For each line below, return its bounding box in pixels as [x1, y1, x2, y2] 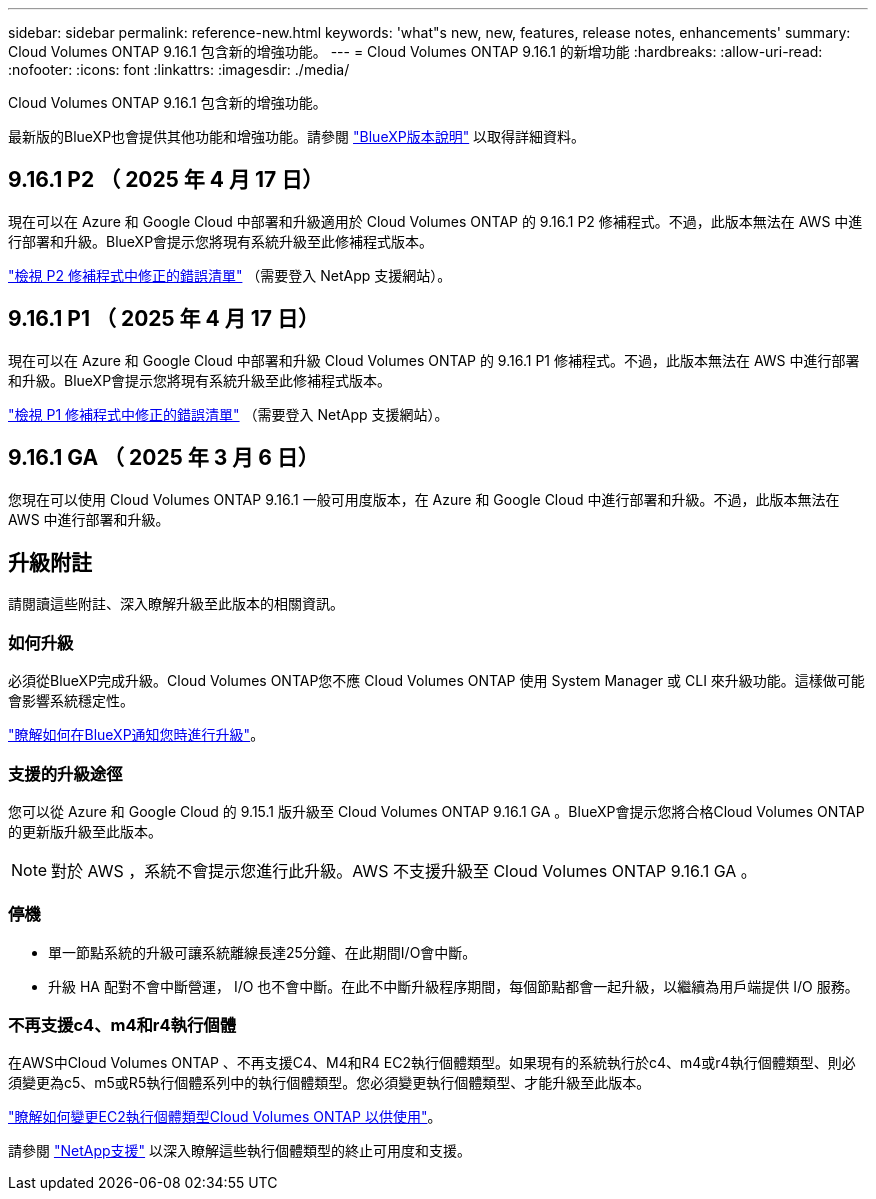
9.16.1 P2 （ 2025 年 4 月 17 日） [8, 167, 324, 193]
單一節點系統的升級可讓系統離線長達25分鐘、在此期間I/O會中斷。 [48, 943, 477, 961]
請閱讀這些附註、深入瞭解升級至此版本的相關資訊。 [8, 595, 344, 613]
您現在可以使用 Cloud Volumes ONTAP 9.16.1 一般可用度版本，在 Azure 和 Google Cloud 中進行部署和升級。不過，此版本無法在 [8, 490, 840, 508]
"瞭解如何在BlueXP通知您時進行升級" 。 [8, 726, 265, 744]
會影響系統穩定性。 [8, 692, 134, 710]
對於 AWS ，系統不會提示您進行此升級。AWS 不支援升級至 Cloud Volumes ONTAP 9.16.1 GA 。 [51, 860, 757, 881]
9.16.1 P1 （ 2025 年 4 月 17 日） [8, 306, 319, 332]
